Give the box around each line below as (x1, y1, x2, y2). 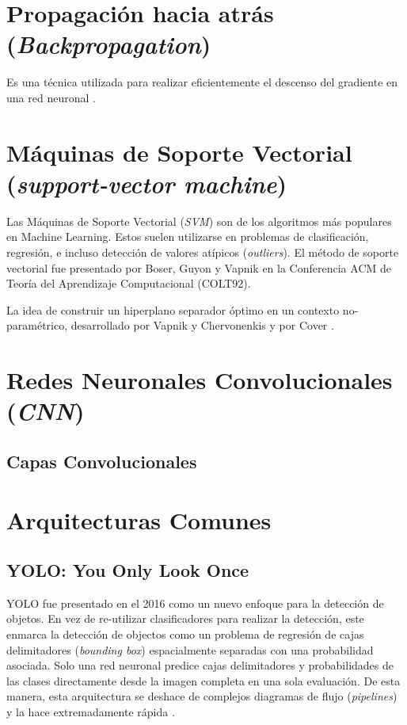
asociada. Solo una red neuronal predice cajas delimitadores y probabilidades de (6, 657, 394, 673)
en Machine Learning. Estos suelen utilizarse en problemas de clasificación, (6, 228, 369, 245)
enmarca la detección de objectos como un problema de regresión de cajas (6, 626, 364, 643)
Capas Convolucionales (6, 448, 197, 473)
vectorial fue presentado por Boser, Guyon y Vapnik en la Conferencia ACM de (6, 259, 391, 276)
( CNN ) (6, 395, 85, 428)
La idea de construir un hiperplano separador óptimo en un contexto (6, 301, 340, 318)
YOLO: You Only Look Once (6, 558, 249, 582)
